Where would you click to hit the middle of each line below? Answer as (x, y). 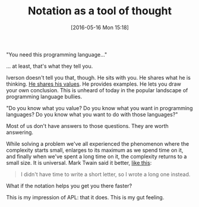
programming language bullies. (44, 96)
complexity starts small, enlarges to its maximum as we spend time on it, (95, 150)
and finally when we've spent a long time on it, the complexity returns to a (97, 156)
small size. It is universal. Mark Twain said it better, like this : (79, 162)
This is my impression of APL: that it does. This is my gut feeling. (85, 197)
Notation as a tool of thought (100, 11)
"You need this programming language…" (57, 54)
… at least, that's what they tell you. (50, 66)
